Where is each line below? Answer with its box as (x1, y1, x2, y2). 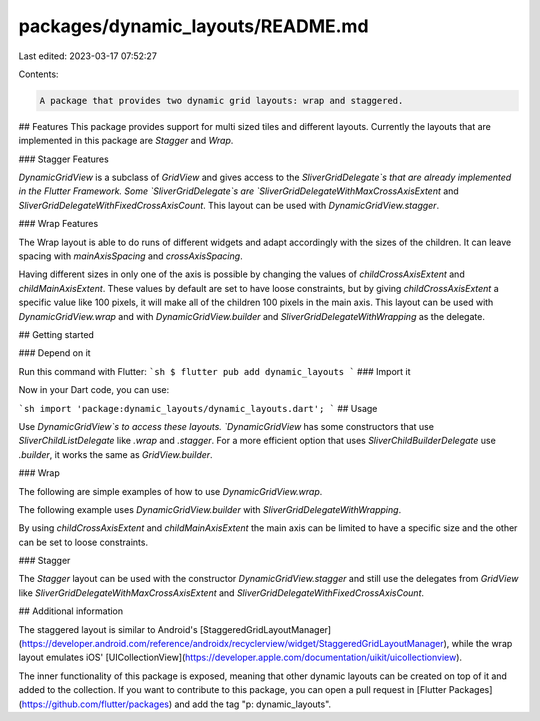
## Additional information (18, 605, 124, 617)
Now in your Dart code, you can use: (18, 384, 170, 396)
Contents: (18, 68, 59, 80)
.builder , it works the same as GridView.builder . (18, 448, 214, 460)
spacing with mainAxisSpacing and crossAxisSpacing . (18, 250, 244, 262)
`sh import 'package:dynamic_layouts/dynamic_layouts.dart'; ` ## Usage (18, 402, 378, 414)
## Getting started (18, 328, 95, 340)
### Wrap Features (18, 218, 99, 230)
